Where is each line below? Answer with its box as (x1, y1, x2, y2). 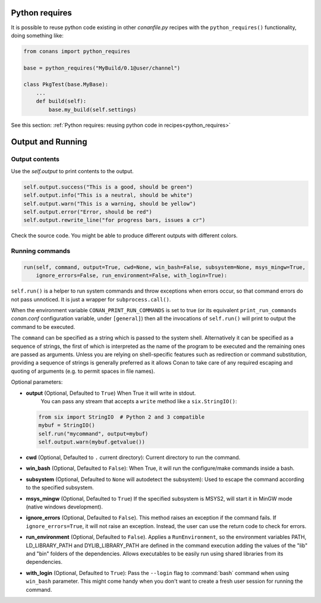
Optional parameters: (11, 378, 63, 386)
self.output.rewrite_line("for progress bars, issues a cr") (23, 217, 206, 224)
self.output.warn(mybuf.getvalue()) (38, 439, 146, 445)
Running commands (11, 247, 71, 255)
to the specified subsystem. (26, 484, 95, 491)
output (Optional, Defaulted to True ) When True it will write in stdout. (26, 390, 196, 397)
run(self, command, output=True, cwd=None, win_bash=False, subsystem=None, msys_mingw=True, (23, 263, 306, 271)
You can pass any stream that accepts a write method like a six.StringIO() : (40, 397, 237, 404)
